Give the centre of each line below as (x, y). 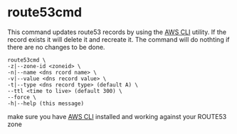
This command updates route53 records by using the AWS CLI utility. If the (117, 32)
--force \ (22, 97)
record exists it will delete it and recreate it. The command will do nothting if (118, 39)
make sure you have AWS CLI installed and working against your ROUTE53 (117, 116)
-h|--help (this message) (46, 104)
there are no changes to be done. (56, 47)
